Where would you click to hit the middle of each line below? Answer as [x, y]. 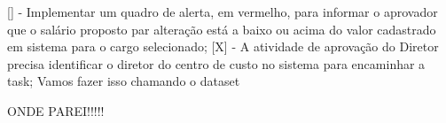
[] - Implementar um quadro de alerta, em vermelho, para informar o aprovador [223, 12]
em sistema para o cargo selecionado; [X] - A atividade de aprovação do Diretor [223, 46]
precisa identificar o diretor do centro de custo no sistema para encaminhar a [216, 63]
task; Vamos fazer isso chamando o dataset [124, 81]
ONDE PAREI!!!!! [56, 110]
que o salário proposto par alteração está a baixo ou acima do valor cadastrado [222, 29]
